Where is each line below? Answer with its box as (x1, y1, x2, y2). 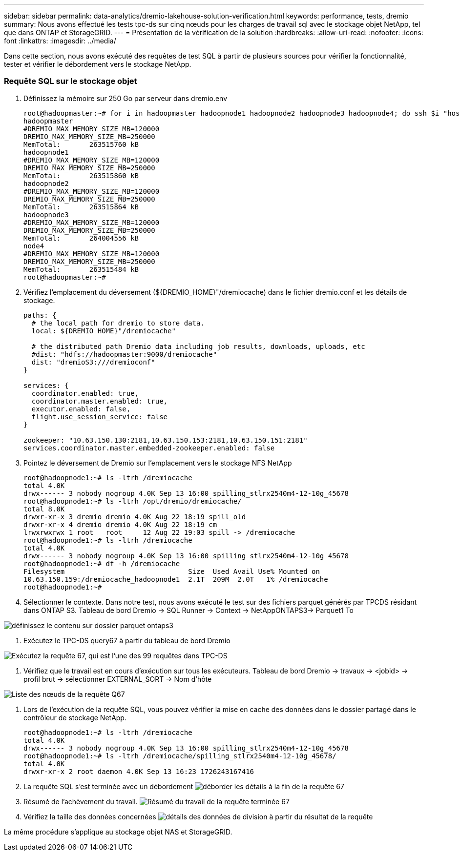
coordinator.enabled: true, (31, 389, 139, 397)
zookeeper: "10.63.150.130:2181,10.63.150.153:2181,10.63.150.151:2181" (23, 436, 308, 444)
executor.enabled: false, (31, 405, 131, 413)
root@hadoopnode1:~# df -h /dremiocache (23, 559, 180, 568)
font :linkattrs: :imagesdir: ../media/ (4, 37, 116, 45)
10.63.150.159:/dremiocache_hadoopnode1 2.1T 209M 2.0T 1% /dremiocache (23, 575, 328, 583)
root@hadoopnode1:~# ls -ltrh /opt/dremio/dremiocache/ (23, 497, 242, 505)
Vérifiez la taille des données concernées (23, 812, 156, 821)
